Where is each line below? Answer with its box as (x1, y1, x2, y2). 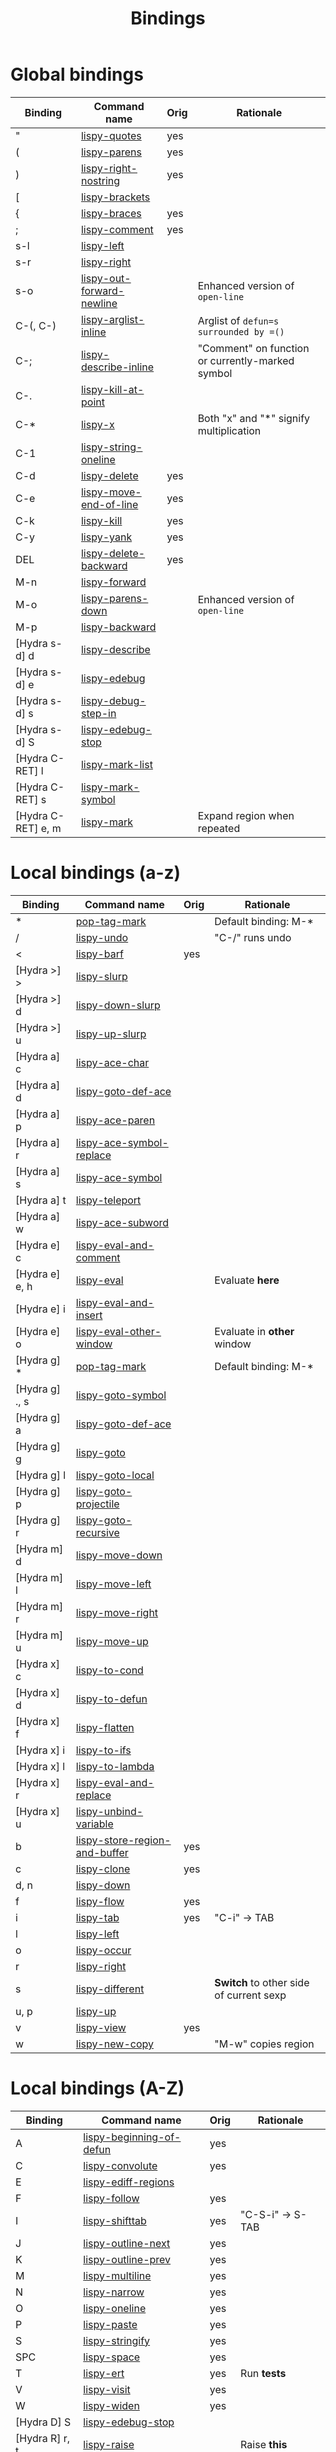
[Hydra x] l (15, 1759, 66, 1773)
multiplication (197, 423, 262, 437)
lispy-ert (83, 2366, 125, 2380)
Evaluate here (214, 1273, 280, 1287)
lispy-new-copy (75, 2037, 155, 2051)
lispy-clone (75, 1862, 131, 1876)
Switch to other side (214, 1975, 310, 1989)
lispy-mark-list (80, 757, 153, 771)
